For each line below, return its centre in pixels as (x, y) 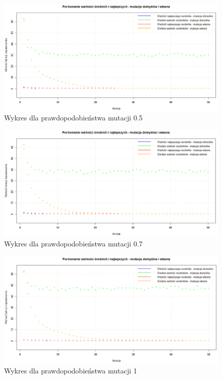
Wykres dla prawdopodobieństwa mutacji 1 (71, 370)
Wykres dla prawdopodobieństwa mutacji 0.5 (73, 118)
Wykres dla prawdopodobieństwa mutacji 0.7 (73, 244)
